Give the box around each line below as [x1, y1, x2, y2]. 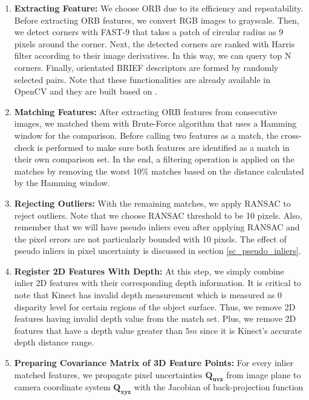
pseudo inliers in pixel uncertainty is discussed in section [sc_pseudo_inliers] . [14, 244, 301, 257]
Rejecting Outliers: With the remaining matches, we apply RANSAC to [14, 196, 291, 209]
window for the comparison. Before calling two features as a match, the [14, 128, 278, 141]
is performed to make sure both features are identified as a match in [37, 141, 290, 153]
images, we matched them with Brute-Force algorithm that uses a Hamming [14, 117, 297, 130]
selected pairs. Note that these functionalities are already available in [14, 73, 270, 85]
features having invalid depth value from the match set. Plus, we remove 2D [14, 312, 296, 325]
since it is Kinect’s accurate [200, 324, 302, 336]
